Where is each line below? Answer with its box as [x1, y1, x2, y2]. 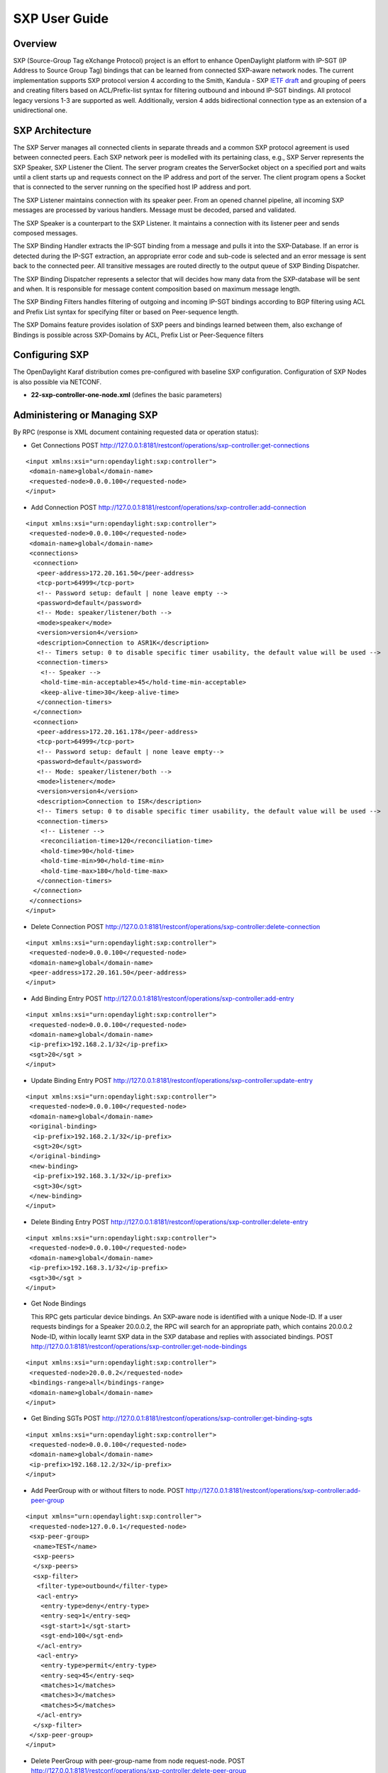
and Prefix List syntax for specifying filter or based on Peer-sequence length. [13, 307, 239, 316]
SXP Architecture [13, 124, 92, 136]
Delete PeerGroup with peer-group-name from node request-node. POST [31, 1756, 245, 1765]
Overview [13, 38, 57, 50]
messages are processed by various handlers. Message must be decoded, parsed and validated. [13, 206, 296, 214]
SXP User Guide [13, 11, 109, 26]
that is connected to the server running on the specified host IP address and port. [13, 183, 252, 191]
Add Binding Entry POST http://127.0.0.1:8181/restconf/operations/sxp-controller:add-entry [31, 994, 294, 1003]
